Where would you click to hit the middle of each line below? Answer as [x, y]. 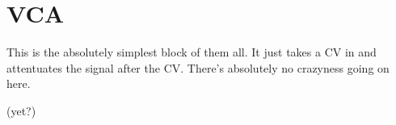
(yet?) [21, 110]
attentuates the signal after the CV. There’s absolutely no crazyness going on [198, 67]
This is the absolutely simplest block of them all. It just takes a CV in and [192, 52]
